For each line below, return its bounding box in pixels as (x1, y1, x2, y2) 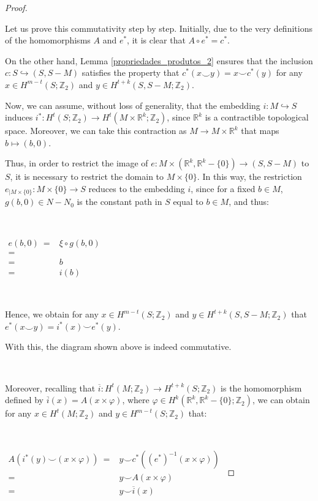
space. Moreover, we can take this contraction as (5, 124, 187, 137)
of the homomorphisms (5, 34, 91, 46)
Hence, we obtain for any (5, 308, 99, 321)
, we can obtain (252, 393, 310, 406)
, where (122, 393, 150, 406)
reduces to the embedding (88, 182, 185, 195)
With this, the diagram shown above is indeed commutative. (5, 340, 232, 353)
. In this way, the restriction (197, 170, 302, 183)
